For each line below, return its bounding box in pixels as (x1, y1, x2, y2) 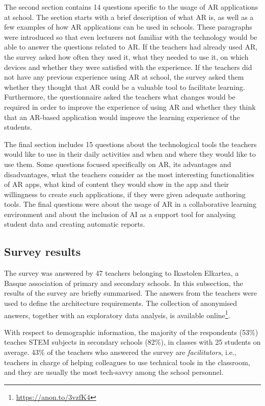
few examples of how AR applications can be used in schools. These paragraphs (4, 21, 252, 32)
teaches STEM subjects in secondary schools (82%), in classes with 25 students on (4, 337, 261, 347)
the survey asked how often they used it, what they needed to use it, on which (4, 51, 249, 62)
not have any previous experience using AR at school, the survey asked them (4, 71, 244, 82)
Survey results (4, 244, 81, 259)
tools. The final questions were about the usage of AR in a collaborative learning (4, 199, 256, 209)
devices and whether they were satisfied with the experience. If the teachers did (4, 61, 252, 72)
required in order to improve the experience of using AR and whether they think (4, 101, 256, 112)
